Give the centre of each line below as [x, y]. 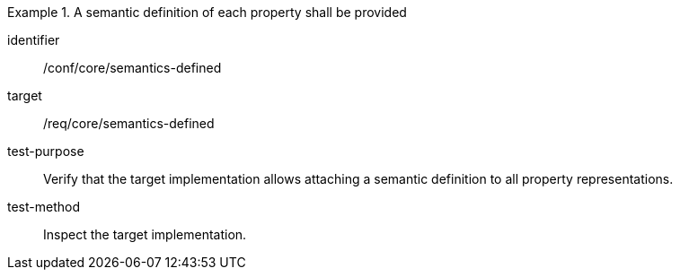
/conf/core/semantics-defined [132, 68]
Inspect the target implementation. [145, 234]
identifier [34, 40]
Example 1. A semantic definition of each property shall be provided [207, 12]
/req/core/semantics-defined [129, 123]
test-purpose [46, 151]
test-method [44, 207]
